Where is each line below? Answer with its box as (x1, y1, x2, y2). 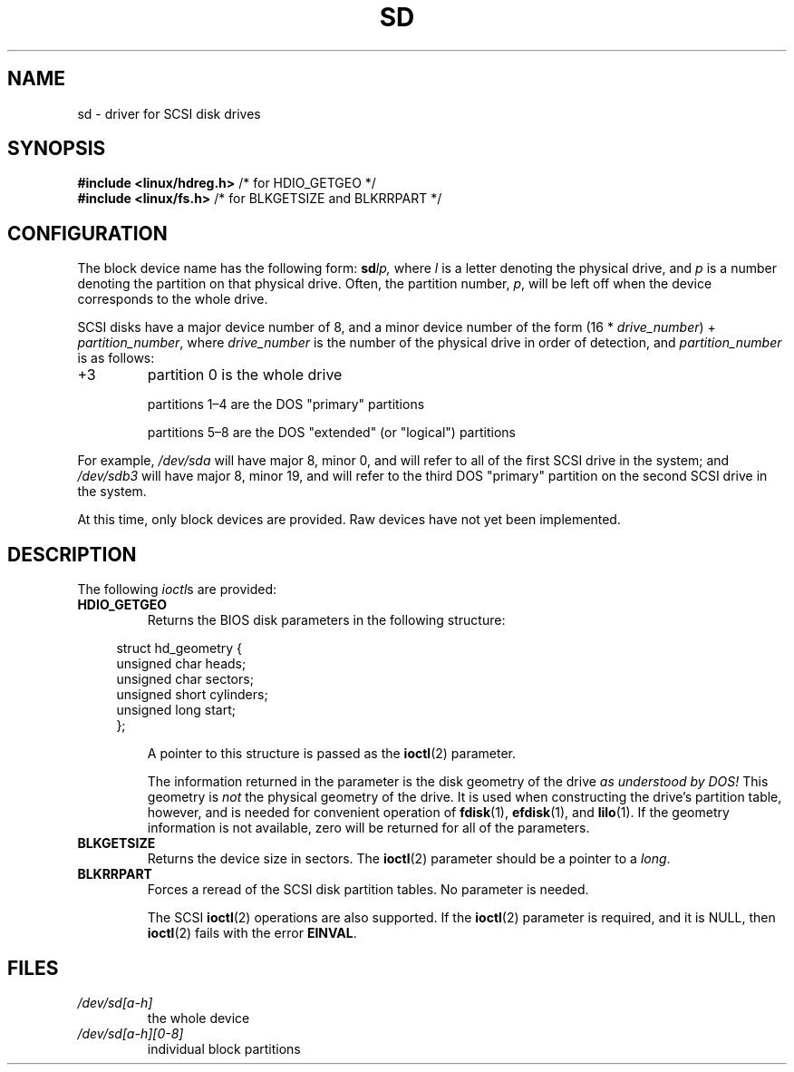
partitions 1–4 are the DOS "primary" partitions (147, 396, 425, 413)
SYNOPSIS (7, 137, 106, 161)
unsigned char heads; (116, 656, 247, 672)
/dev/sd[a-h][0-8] (77, 1025, 184, 1041)
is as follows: (77, 350, 155, 366)
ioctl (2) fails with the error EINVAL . (147, 925, 357, 941)
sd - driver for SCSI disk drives (77, 105, 261, 122)
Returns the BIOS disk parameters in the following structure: (147, 612, 506, 629)
